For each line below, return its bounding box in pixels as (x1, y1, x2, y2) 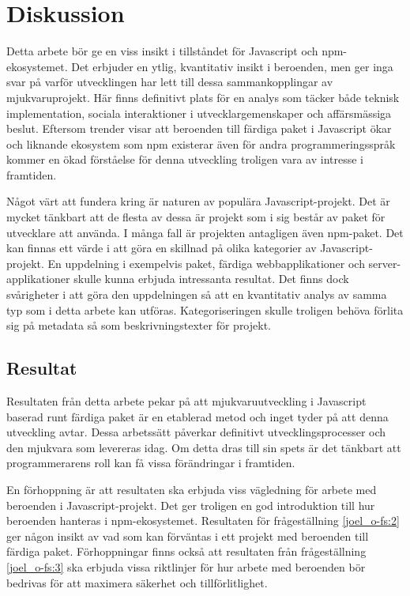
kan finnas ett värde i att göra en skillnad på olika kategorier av (6, 240, 317, 256)
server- (368, 255, 401, 271)
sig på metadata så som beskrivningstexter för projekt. (6, 317, 271, 334)
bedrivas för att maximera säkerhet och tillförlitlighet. (6, 574, 268, 590)
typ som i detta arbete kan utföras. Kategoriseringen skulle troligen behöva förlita (6, 301, 404, 318)
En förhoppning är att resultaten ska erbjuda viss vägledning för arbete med (6, 481, 377, 497)
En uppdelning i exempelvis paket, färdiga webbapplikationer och (47, 255, 365, 271)
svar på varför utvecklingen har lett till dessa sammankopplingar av (6, 74, 333, 90)
